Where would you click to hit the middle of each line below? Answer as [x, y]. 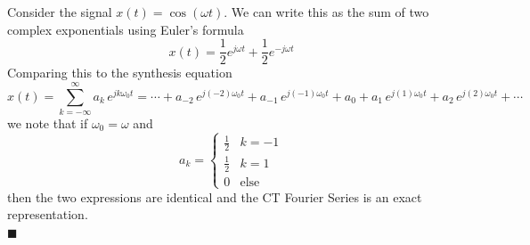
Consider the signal [60, 12]
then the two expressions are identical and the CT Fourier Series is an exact [215, 196]
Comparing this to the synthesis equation [120, 73]
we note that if [48, 122]
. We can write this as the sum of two [326, 12]
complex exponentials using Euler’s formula [126, 29]
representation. [48, 214]
